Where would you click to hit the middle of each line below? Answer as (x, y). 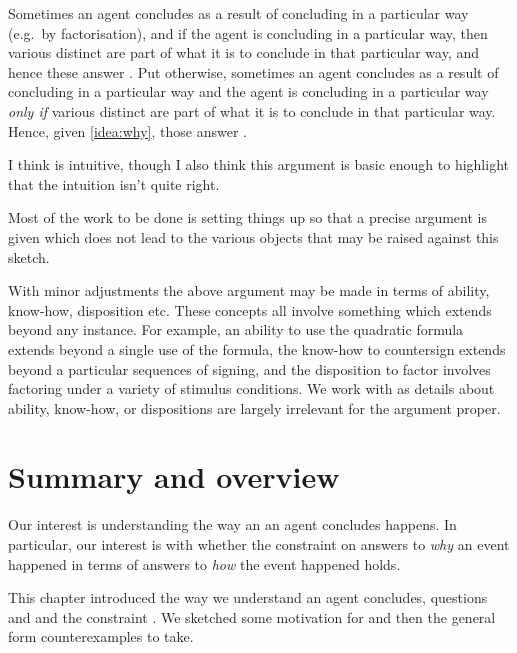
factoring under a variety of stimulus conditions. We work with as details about (251, 388)
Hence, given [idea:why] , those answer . (127, 130)
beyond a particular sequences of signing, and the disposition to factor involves (249, 368)
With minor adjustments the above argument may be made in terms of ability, (249, 290)
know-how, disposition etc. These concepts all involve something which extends (250, 309)
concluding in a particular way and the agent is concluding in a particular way (248, 91)
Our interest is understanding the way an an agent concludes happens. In (232, 524)
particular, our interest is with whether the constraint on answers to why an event (259, 544)
